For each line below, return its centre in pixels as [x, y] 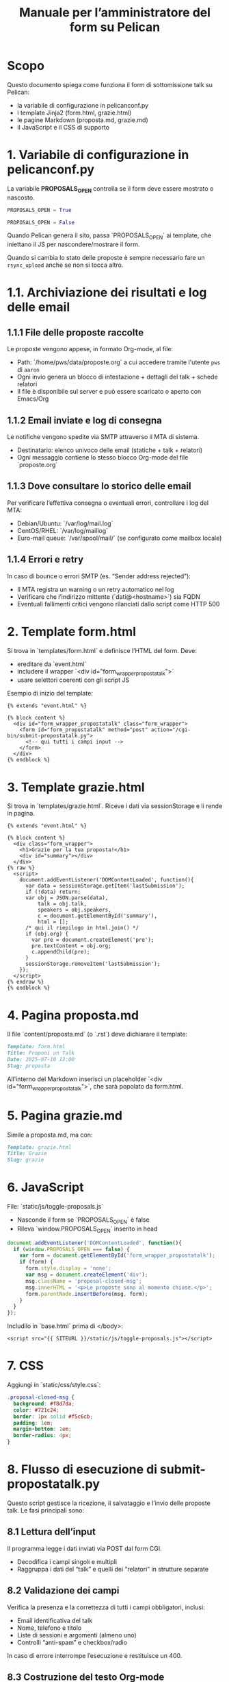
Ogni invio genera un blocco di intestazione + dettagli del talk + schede [117, 377]
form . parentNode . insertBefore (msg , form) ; [86, 1294]
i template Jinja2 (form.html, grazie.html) [74, 112]
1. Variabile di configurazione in [98, 155]
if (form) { [36, 1262]
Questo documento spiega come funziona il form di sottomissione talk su [110, 84]
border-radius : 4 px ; [42, 1436]
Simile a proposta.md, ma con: [50, 1135]
